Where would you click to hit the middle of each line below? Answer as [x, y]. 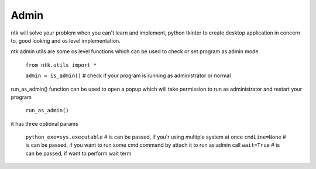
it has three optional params [44, 123]
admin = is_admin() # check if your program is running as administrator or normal [128, 75]
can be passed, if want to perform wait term [78, 153]
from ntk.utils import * [61, 65]
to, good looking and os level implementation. [66, 40]
